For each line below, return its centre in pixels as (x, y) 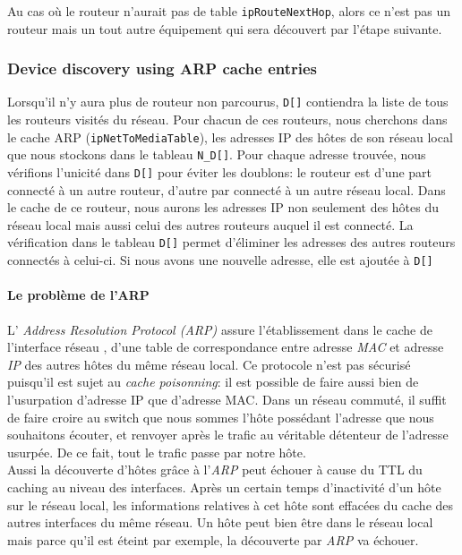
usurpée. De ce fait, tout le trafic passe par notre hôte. (157, 452)
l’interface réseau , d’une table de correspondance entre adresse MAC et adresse (226, 347)
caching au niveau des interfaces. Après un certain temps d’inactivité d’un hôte (224, 487)
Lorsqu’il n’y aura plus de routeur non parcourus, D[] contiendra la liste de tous (228, 102)
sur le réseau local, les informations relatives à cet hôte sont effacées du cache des (231, 504)
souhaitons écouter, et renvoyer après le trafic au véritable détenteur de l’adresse (228, 435)
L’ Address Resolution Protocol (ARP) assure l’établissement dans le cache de (220, 329)
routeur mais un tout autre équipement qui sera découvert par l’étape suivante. (225, 28)
